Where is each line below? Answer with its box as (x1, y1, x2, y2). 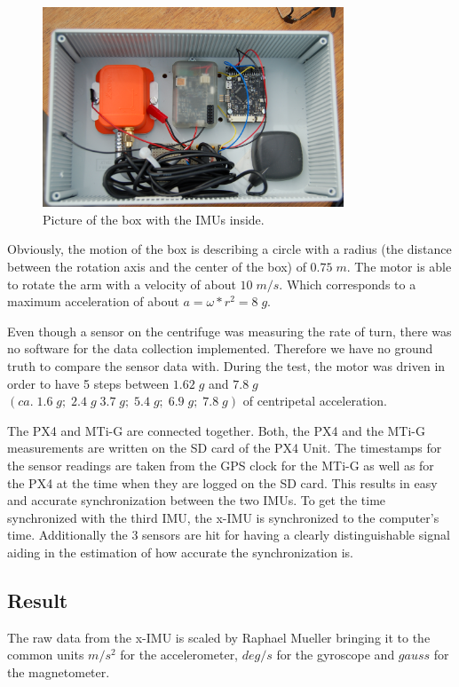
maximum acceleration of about (7, 292, 179, 311)
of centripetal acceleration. (242, 391, 387, 410)
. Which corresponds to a (279, 274, 416, 293)
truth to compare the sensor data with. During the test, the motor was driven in (7, 356, 446, 375)
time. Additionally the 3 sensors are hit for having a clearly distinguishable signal (7, 525, 450, 544)
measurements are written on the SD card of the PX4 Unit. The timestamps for (7, 438, 442, 457)
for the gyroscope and (276, 645, 395, 664)
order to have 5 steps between (7, 374, 170, 392)
